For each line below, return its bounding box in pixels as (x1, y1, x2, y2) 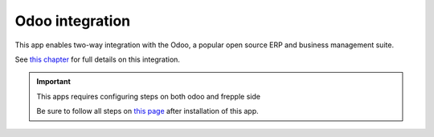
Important (36, 77, 72, 87)
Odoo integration (14, 12, 131, 30)
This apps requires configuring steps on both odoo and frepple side (36, 91, 261, 101)
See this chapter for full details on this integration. (14, 54, 181, 64)
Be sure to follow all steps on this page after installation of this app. (36, 107, 259, 116)
